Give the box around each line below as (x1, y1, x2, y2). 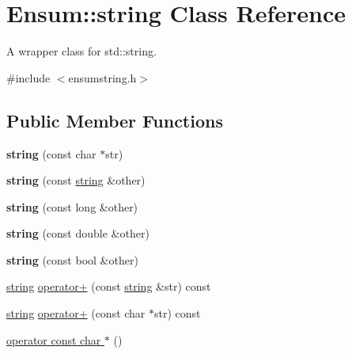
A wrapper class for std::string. (6, 43, 157, 59)
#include (6, 69, 51, 86)
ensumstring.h (68, 69, 137, 86)
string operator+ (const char (6, 305, 146, 322)
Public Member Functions (6, 108, 223, 132)
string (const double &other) (6, 225, 150, 242)
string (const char (6, 145, 97, 162)
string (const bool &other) (6, 251, 138, 268)
